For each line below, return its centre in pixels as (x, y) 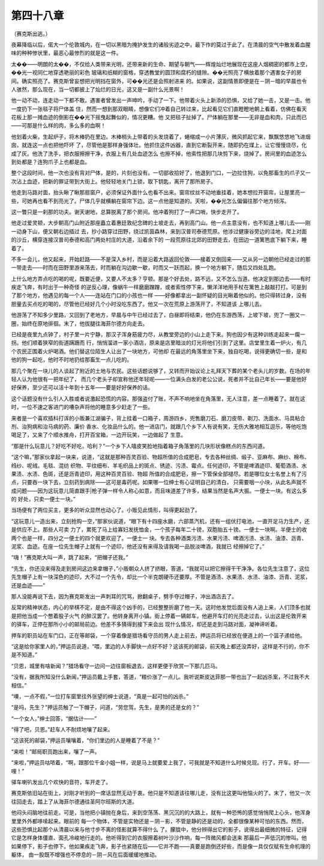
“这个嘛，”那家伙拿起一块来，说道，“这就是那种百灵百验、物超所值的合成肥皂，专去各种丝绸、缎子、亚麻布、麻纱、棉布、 (160, 457)
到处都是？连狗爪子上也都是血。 (50, 162)
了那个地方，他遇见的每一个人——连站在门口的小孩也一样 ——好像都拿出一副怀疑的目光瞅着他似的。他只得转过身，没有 (159, 295)
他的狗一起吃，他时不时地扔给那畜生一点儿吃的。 (71, 360)
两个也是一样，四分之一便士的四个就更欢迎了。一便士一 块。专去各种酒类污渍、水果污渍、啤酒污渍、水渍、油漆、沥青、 (159, 538)
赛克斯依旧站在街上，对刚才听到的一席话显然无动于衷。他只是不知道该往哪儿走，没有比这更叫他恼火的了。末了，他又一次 (161, 793)
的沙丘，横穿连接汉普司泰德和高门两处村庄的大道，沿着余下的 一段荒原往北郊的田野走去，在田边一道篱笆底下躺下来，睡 (159, 240)
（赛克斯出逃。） (31, 34)
